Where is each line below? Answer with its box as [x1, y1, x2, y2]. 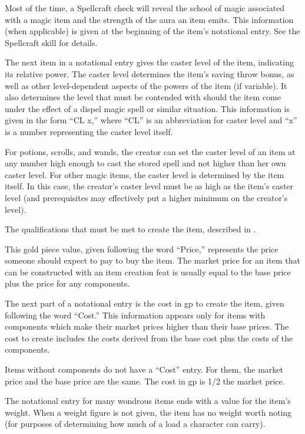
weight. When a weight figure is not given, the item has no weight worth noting [5, 406, 292, 418]
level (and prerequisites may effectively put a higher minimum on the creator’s [5, 191, 288, 203]
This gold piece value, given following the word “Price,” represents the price [5, 242, 279, 255]
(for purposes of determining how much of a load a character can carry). [5, 417, 266, 430]
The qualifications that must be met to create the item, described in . [5, 223, 256, 235]
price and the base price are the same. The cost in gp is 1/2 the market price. [5, 374, 285, 387]
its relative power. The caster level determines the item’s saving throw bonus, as [5, 67, 294, 80]
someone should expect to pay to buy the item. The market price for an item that [5, 254, 300, 267]
